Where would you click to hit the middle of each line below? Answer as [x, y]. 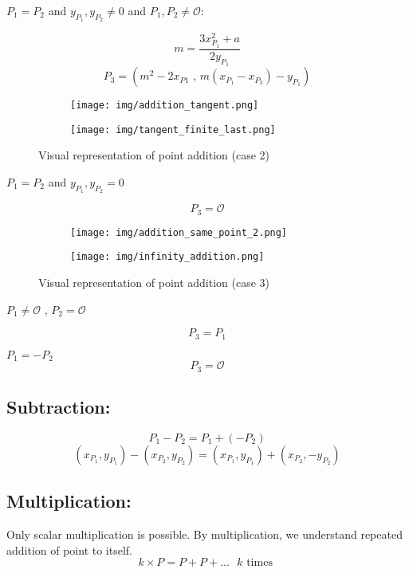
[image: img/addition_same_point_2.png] [179, 232]
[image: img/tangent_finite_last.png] [173, 130]
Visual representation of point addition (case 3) [154, 282]
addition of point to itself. [70, 549]
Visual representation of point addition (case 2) [154, 155]
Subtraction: [59, 406]
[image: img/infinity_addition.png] [167, 257]
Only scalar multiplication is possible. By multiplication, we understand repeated [204, 534]
